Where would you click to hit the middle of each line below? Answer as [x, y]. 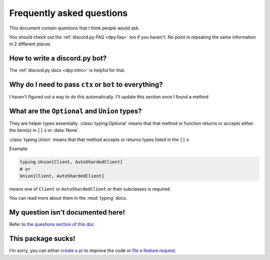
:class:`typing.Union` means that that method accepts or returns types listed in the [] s [99, 139]
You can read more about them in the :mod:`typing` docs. [68, 198]
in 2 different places [30, 44]
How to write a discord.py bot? [58, 58]
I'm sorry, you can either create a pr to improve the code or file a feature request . [93, 250]
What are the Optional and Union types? [75, 111]
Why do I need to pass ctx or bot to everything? [86, 85]
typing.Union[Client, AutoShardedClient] [71, 162]
